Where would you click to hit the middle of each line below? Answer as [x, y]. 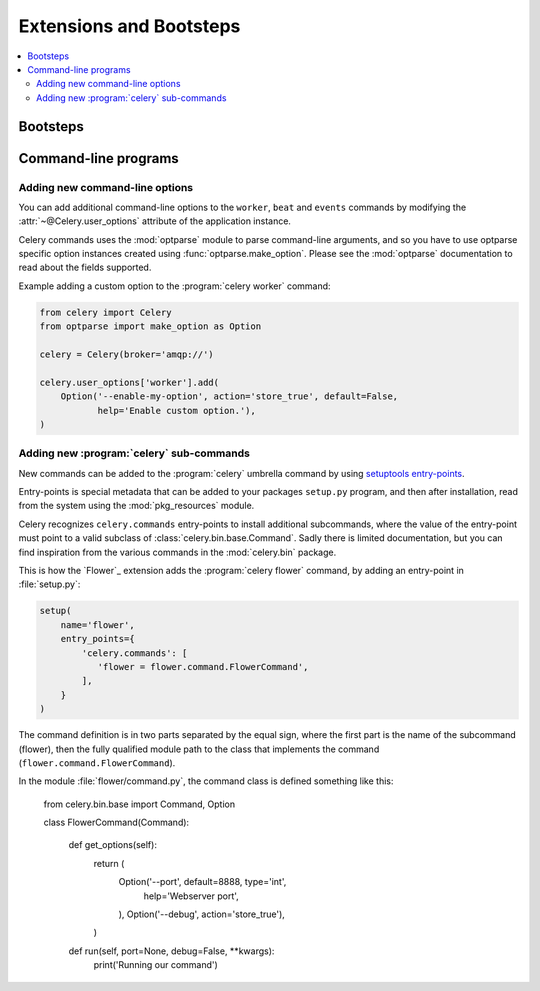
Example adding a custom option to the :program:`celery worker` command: [174, 286]
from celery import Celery [105, 312]
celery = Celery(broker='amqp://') [126, 354]
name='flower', [97, 624]
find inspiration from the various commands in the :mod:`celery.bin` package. [177, 552]
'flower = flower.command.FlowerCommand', [203, 666]
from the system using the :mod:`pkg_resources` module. [136, 506]
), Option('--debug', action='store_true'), [201, 914]
